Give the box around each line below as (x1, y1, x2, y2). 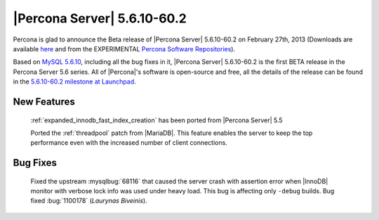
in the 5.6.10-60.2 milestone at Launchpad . (13, 77, 136, 86)
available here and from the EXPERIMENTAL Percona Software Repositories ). (13, 44, 235, 53)
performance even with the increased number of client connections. (30, 138, 227, 147)
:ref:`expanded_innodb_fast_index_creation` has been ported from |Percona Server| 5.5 (30, 116, 284, 124)
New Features (13, 96, 75, 108)
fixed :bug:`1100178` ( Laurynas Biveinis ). (30, 197, 147, 205)
